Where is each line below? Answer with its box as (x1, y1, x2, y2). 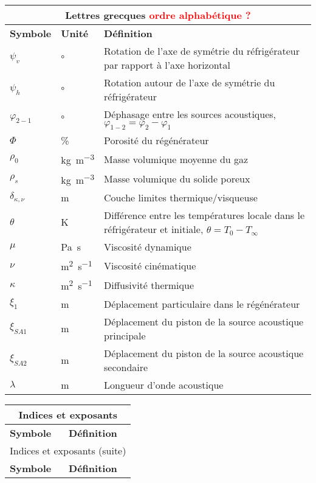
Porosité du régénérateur (104, 133, 209, 148)
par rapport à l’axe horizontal (104, 58, 230, 72)
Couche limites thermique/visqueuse (104, 190, 258, 204)
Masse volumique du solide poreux (104, 172, 250, 186)
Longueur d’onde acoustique (104, 377, 224, 392)
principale (104, 328, 146, 342)
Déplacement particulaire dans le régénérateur (104, 296, 300, 311)
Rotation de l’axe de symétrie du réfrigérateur (104, 44, 300, 58)
